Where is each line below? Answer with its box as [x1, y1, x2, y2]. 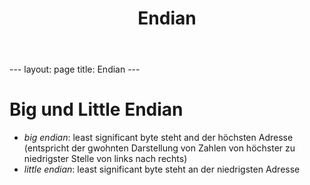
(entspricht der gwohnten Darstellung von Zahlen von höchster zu [23, 142, 296, 154]
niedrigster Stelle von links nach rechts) [23, 153, 188, 165]
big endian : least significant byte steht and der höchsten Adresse [23, 132, 294, 144]
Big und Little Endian [9, 98, 184, 121]
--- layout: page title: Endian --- [9, 63, 141, 76]
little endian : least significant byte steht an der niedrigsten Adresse [23, 163, 301, 176]
